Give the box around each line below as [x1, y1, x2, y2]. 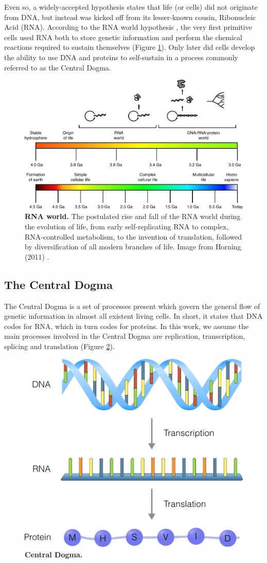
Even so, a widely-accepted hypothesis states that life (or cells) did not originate [4, 2, 258, 12]
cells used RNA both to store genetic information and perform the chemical [4, 31, 242, 42]
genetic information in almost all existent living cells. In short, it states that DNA [4, 311, 263, 321]
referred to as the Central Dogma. [4, 62, 111, 72]
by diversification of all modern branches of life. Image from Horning [25, 241, 241, 252]
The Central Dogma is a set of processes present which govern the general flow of [4, 300, 260, 311]
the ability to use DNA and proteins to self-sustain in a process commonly [4, 51, 239, 62]
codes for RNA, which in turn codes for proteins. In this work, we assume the [4, 320, 248, 331]
